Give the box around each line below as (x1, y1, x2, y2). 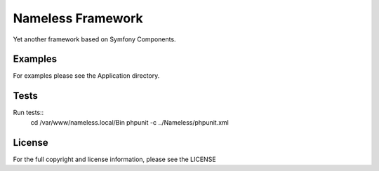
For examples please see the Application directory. (13, 71, 160, 80)
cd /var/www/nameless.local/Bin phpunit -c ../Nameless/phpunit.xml (30, 118, 230, 126)
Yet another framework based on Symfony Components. (13, 35, 176, 43)
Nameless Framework (13, 11, 143, 26)
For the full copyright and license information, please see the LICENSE (13, 155, 217, 163)
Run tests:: (13, 109, 44, 117)
